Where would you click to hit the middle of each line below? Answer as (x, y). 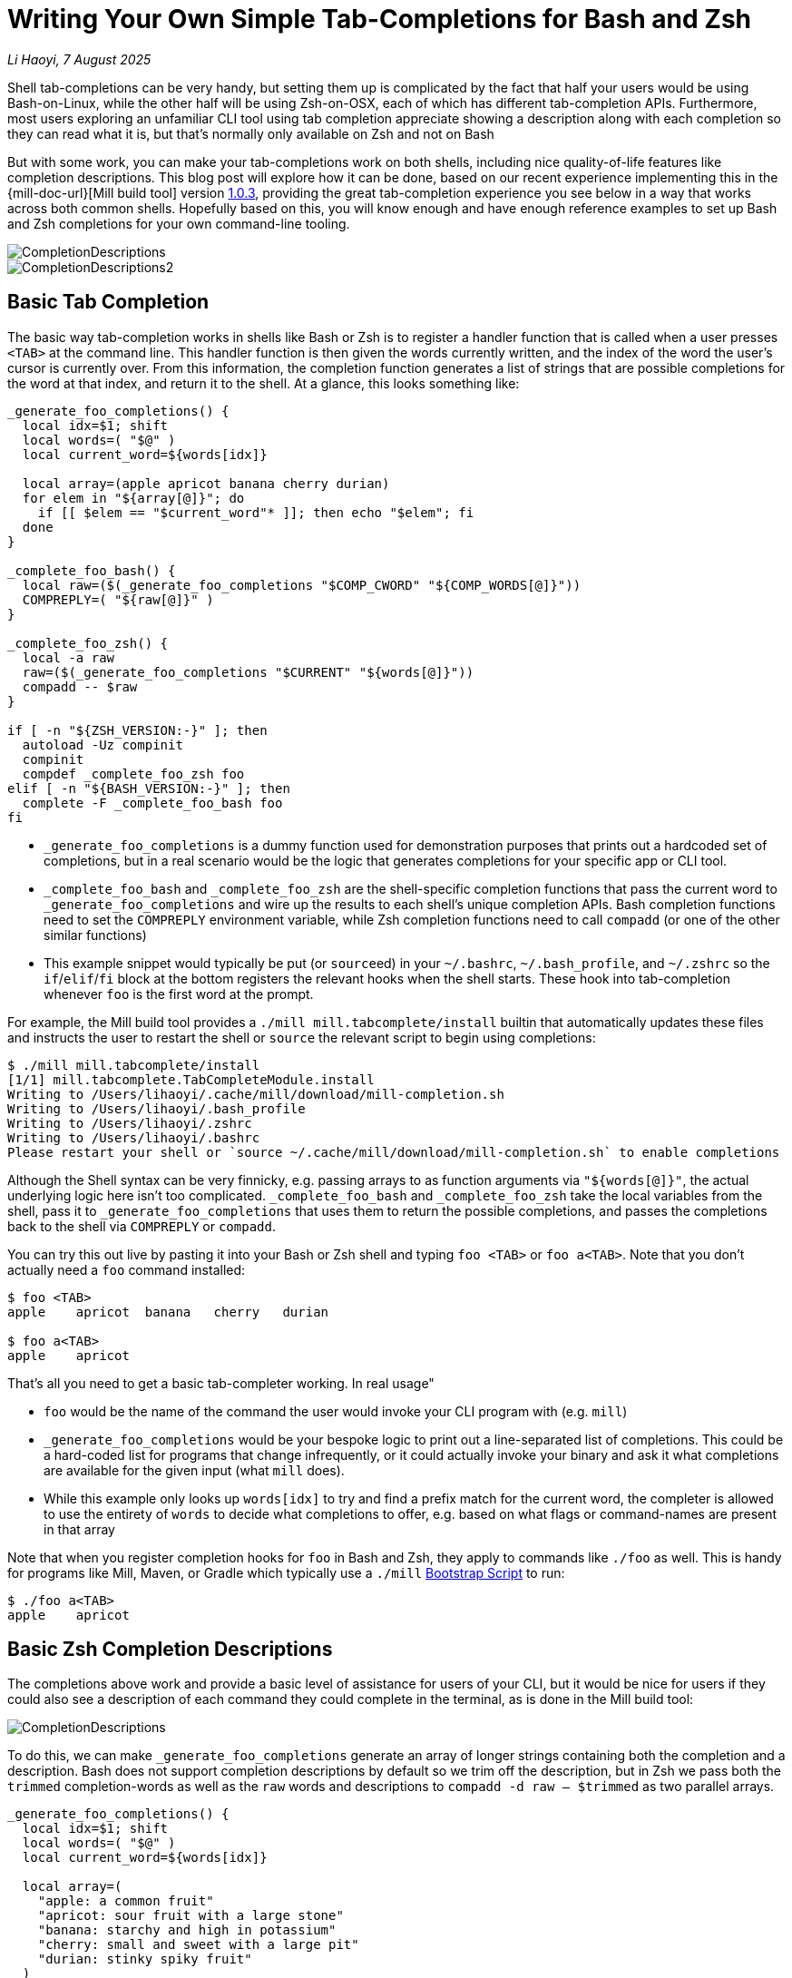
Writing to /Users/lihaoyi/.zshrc (130, 1123)
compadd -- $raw (80, 686)
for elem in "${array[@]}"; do (133, 498)
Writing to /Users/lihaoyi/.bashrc (134, 1137)
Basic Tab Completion (108, 302)
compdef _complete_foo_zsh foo (133, 774)
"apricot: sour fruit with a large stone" (191, 1916)
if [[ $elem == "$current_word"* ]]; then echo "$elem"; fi (256, 512)
